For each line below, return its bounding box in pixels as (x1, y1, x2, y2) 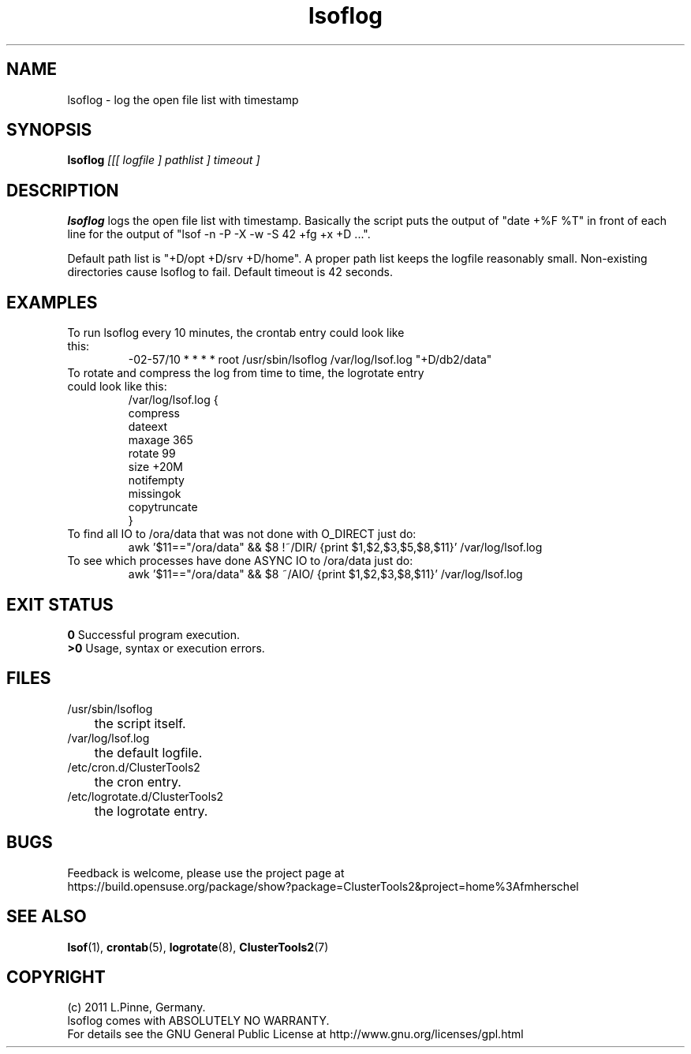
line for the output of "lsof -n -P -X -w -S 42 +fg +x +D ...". (67, 227, 371, 241)
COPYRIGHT (6, 966, 106, 987)
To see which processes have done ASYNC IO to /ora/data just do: (67, 554, 413, 568)
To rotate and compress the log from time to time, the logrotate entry (67, 366, 424, 380)
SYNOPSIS (6, 120, 92, 140)
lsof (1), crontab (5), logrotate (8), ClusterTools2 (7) (67, 940, 329, 954)
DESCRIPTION (6, 180, 119, 200)
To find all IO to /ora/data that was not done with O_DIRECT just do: (67, 527, 416, 541)
